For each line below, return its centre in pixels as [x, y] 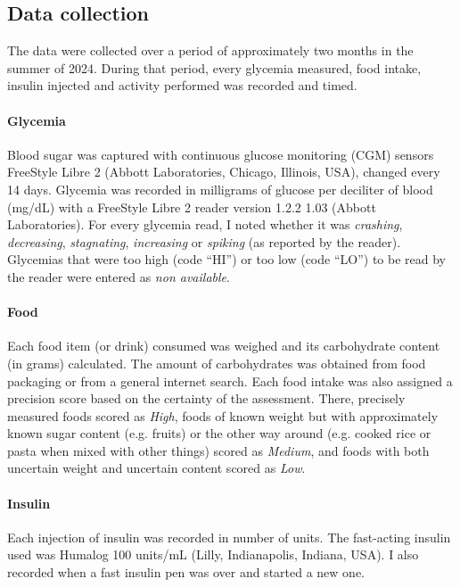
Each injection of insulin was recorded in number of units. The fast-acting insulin [229, 537]
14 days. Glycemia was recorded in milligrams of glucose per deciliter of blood [220, 189]
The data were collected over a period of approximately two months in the [210, 50]
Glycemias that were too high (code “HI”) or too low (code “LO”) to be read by [226, 259]
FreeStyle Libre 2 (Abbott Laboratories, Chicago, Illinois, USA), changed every [224, 172]
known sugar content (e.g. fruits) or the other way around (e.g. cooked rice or [219, 433]
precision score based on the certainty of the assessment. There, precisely [206, 398]
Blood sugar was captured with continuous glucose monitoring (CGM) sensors [221, 154]
